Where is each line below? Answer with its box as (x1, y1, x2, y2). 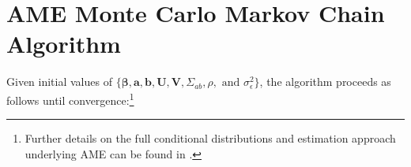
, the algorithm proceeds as (259, 73, 391, 90)
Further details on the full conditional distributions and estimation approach (25, 130, 396, 147)
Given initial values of (6, 73, 112, 90)
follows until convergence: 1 (6, 89, 134, 108)
